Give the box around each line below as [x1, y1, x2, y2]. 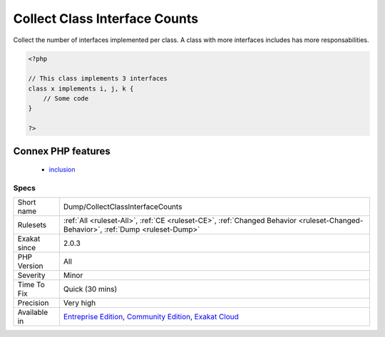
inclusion [48, 165, 76, 174]
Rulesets [17, 220, 46, 230]
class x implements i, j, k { [28, 84, 134, 93]
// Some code [43, 95, 89, 103]
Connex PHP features [13, 145, 111, 157]
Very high [63, 298, 96, 308]
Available [17, 307, 48, 317]
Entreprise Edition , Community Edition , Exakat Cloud [63, 312, 239, 322]
